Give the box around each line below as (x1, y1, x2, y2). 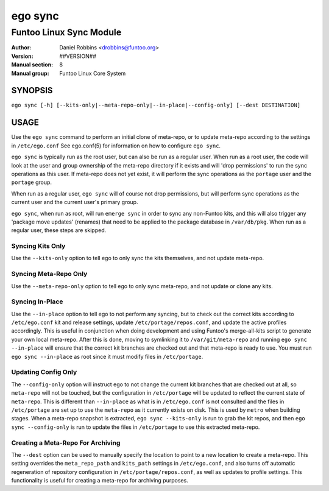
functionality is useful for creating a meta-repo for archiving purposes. (11, 477, 188, 484)
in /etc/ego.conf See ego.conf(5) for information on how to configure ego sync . (11, 142, 221, 149)
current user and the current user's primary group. (11, 199, 138, 206)
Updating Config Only (11, 368, 77, 376)
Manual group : (11, 69, 49, 77)
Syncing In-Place (11, 297, 63, 306)
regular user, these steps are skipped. (11, 227, 107, 234)
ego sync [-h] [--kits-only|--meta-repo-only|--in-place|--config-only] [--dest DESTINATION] (11, 102, 301, 109)
